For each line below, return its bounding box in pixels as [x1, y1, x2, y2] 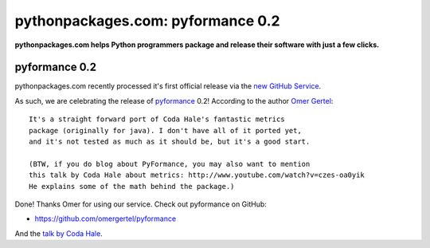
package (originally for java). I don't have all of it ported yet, [29, 126, 302, 135]
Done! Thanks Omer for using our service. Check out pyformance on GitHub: [14, 199, 267, 209]
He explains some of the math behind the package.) [29, 182, 235, 191]
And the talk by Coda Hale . [14, 228, 103, 238]
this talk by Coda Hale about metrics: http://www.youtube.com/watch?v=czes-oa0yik [29, 171, 365, 179]
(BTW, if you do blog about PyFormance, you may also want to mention [29, 159, 311, 168]
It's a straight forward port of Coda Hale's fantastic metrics [29, 115, 286, 124]
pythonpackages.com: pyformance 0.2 [14, 12, 280, 30]
